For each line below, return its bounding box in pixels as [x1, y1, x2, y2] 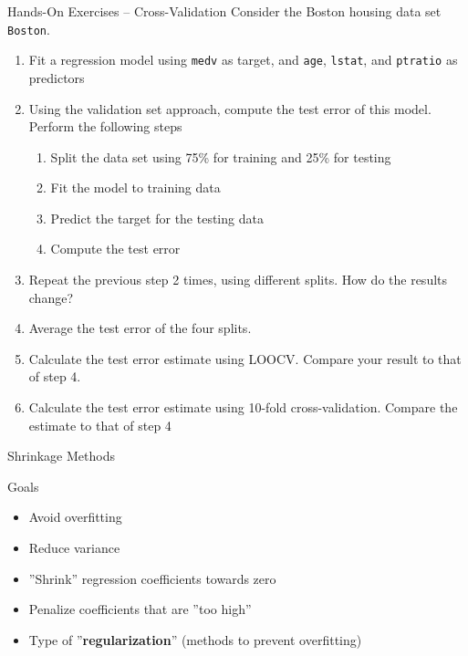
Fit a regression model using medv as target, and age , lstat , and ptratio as [28, 50, 458, 69]
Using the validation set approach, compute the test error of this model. [28, 99, 432, 118]
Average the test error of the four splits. [28, 318, 252, 338]
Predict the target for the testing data [50, 208, 264, 227]
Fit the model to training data [50, 178, 221, 197]
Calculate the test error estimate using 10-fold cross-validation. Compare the [28, 398, 458, 417]
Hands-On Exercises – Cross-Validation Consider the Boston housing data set [7, 2, 442, 20]
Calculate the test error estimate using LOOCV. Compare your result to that [28, 349, 462, 368]
